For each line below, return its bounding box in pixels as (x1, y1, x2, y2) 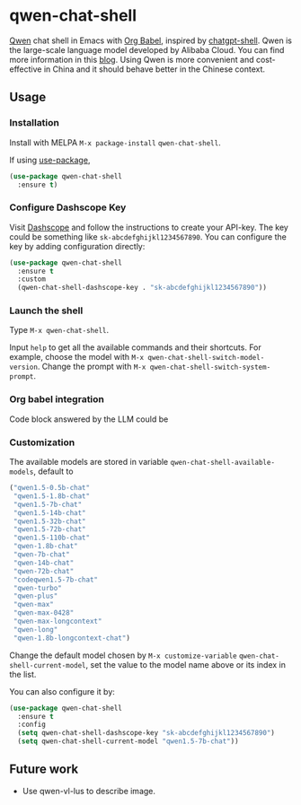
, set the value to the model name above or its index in (85, 659, 286, 669)
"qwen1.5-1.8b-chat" (13, 491, 91, 501)
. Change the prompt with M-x (37, 361, 146, 372)
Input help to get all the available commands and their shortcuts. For (9, 342, 262, 353)
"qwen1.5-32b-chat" (13, 517, 87, 526)
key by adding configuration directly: (9, 241, 146, 251)
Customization (9, 436, 75, 449)
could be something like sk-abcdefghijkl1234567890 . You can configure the (9, 231, 288, 242)
